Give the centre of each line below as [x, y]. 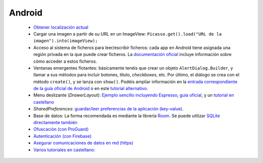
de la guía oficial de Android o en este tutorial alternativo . [91, 89]
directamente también [56, 123]
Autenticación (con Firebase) [63, 136]
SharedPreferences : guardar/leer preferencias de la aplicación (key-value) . [108, 109]
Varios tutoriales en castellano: [64, 150]
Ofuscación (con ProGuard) [61, 129]
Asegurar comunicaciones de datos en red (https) [83, 143]
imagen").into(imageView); [66, 41]
